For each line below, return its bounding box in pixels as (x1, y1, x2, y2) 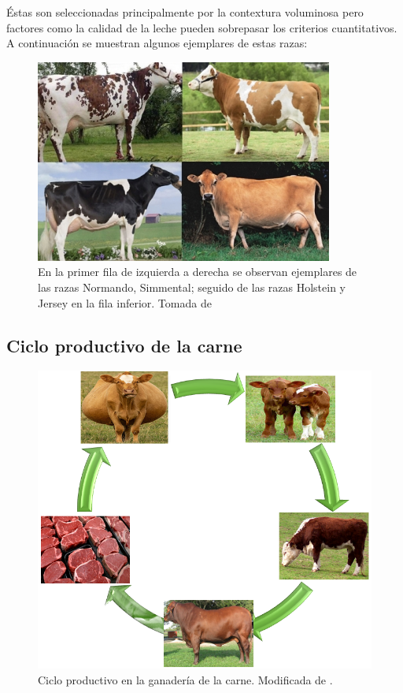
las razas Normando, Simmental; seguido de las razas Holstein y (38, 278, 346, 295)
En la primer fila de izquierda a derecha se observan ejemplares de (38, 263, 357, 280)
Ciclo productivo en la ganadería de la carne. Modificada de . (38, 671, 333, 687)
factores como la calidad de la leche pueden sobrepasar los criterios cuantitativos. (6, 19, 397, 35)
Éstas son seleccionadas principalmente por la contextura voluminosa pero (6, 4, 364, 20)
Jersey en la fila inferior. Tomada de (38, 294, 212, 311)
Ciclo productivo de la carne (6, 333, 242, 357)
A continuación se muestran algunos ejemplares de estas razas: (6, 35, 308, 51)
